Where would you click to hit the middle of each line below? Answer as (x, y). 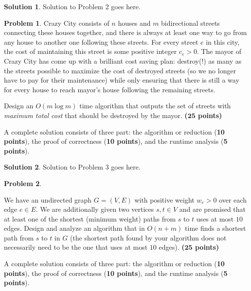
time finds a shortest (215, 228)
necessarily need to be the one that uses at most (76, 247)
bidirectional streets (190, 23)
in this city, (223, 42)
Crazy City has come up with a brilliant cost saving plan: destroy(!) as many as (123, 60)
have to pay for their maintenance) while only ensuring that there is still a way (122, 80)
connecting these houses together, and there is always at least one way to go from (125, 32)
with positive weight (164, 199)
